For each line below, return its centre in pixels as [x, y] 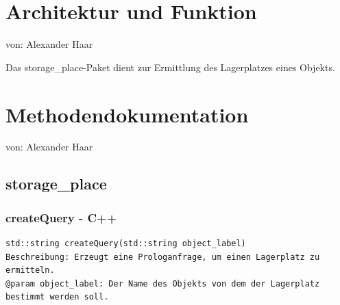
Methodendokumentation [127, 114]
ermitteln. [30, 270]
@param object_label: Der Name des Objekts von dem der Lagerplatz [163, 283]
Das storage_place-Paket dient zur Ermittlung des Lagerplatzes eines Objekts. [170, 67]
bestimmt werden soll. [57, 297]
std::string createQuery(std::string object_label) [126, 244]
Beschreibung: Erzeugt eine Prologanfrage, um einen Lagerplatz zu [163, 257]
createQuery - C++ [61, 217]
